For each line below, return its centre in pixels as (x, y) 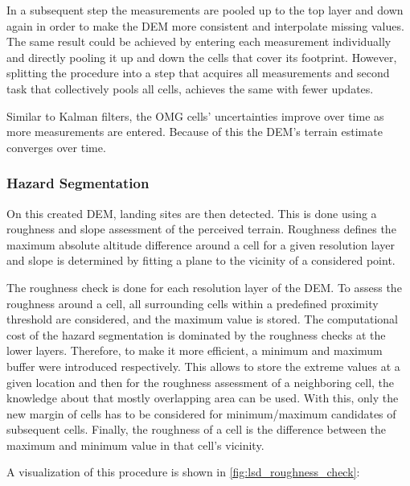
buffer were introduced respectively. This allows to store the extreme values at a (203, 366)
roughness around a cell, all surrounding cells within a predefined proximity (193, 303)
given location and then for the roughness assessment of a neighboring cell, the (201, 382)
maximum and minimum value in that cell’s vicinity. (135, 445)
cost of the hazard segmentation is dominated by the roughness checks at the (196, 334)
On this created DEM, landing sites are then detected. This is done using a (192, 213)
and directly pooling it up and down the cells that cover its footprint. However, (202, 57)
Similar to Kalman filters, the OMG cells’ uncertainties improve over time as (195, 115)
